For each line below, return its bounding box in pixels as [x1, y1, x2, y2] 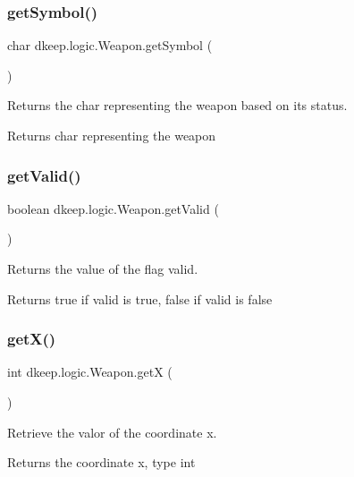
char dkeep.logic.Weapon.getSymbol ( [7, 36, 213, 55]
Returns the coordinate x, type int [7, 453, 196, 472]
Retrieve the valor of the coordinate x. [7, 422, 217, 441]
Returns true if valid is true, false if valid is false [7, 289, 273, 308]
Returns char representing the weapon [7, 126, 216, 144]
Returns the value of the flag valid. [7, 260, 198, 277]
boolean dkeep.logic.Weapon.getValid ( [7, 199, 219, 217]
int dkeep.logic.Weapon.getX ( [7, 362, 173, 381]
